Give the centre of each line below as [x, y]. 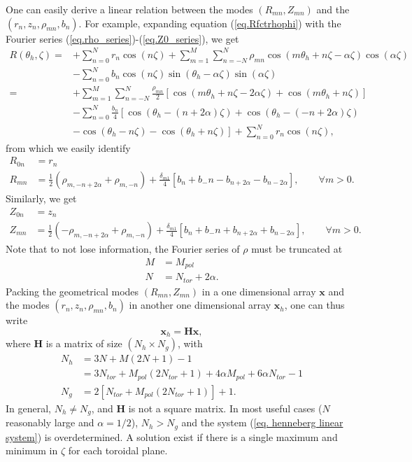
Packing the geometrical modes [72, 291]
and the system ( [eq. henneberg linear [262, 422]
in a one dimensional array [259, 291]
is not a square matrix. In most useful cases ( [225, 408]
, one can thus [314, 305]
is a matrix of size [84, 343]
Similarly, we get [41, 198]
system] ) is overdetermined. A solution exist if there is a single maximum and [172, 436]
